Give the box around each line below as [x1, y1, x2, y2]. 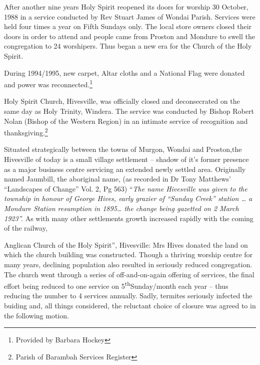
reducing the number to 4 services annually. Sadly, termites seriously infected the [4, 290, 252, 301]
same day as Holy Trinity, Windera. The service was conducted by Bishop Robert [4, 106, 254, 116]
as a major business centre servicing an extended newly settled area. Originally [4, 163, 246, 174]
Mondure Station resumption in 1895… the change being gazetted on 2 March [4, 203, 239, 213]
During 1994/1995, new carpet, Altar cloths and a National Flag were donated [4, 67, 245, 78]
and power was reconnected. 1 [4, 78, 93, 89]
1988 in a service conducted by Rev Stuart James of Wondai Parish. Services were [4, 11, 255, 22]
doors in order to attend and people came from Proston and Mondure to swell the [4, 31, 255, 41]
